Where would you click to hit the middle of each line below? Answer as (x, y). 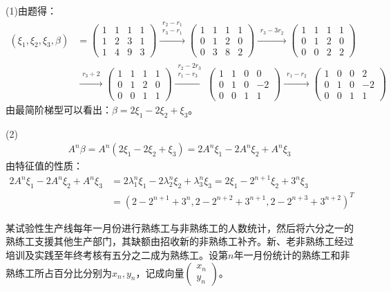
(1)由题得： (31, 10)
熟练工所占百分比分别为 (59, 272)
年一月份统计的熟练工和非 (292, 254)
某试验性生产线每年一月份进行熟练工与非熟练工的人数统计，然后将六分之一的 (180, 227)
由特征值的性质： (44, 166)
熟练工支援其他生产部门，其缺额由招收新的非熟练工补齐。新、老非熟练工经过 (180, 241)
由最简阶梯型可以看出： (59, 109)
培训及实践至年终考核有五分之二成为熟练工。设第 (117, 254)
